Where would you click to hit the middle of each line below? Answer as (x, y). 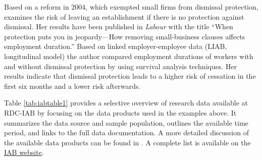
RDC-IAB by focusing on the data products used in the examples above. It (120, 112)
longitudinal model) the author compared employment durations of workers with (129, 56)
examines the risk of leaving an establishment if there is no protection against (124, 16)
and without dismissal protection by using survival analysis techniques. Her (121, 66)
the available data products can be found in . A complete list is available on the (127, 142)
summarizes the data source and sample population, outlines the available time (126, 122)
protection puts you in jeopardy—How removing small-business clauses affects (125, 36)
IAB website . (24, 152)
